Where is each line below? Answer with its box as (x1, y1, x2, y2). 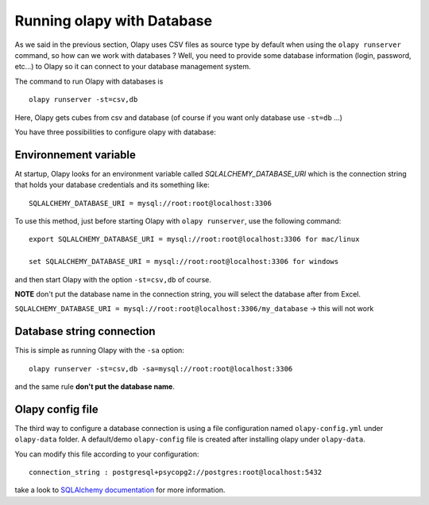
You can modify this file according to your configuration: (14, 449, 199, 459)
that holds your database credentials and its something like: (14, 180, 210, 190)
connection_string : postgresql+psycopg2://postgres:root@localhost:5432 (29, 468, 323, 477)
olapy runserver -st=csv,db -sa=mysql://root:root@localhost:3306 (29, 364, 293, 373)
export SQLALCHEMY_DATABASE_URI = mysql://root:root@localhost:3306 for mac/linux (29, 235, 360, 244)
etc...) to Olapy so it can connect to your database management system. (14, 62, 252, 72)
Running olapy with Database (14, 12, 213, 29)
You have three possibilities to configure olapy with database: (14, 127, 216, 137)
